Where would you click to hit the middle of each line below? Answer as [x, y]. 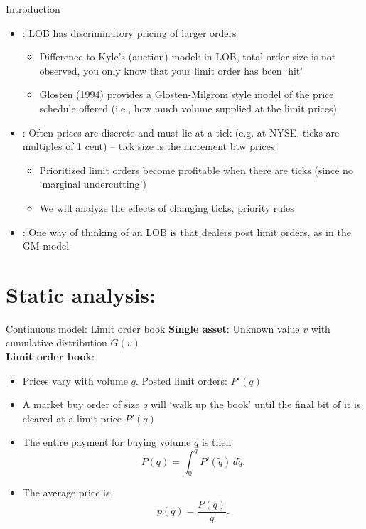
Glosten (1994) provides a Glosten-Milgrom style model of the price [187, 94]
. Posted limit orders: [181, 380]
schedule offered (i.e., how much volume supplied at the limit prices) [188, 108]
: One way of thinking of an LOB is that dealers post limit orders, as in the [187, 231]
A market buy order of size [81, 404]
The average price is [66, 492]
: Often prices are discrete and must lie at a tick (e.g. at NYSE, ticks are [181, 132]
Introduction [33, 9]
